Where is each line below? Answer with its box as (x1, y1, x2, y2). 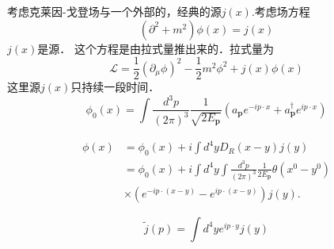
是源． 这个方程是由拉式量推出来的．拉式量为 (37, 40, 274, 56)
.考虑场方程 (251, 3, 310, 19)
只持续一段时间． (70, 79, 160, 95)
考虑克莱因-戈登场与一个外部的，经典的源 (7, 3, 222, 19)
